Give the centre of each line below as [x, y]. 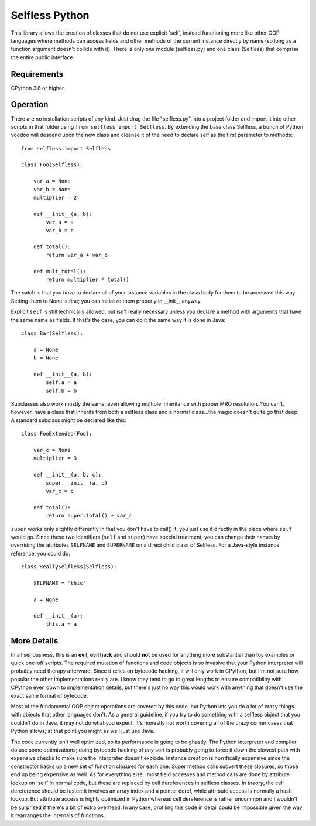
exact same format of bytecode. [49, 695]
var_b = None [52, 189]
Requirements [37, 74]
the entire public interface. [43, 57]
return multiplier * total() [88, 279]
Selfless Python [50, 15]
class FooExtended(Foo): [57, 434]
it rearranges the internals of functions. [58, 815]
